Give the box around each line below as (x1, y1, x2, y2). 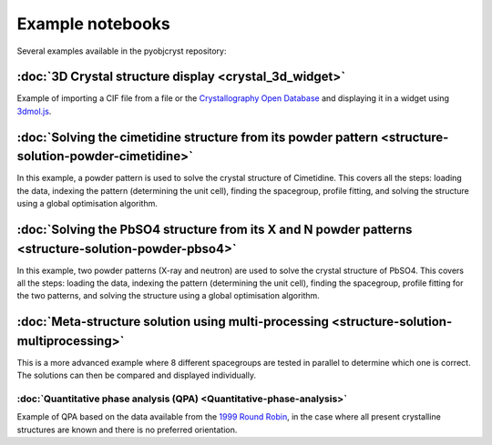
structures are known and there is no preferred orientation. (16, 424, 238, 435)
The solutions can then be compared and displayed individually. (16, 369, 257, 381)
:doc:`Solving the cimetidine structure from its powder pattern (16, 129, 378, 145)
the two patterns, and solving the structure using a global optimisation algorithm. (16, 290, 321, 301)
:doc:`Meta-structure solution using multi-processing (16, 314, 330, 329)
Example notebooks (16, 14, 170, 34)
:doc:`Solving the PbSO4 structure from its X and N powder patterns (16, 221, 413, 237)
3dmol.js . (16, 106, 52, 116)
